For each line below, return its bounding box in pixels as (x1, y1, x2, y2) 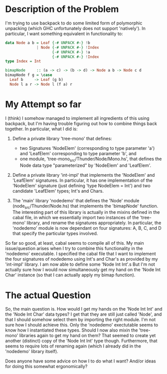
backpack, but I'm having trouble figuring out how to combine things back (5, 120, 157, 126)
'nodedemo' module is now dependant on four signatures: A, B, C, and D (12, 225, 162, 231)
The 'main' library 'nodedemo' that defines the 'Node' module (12, 197, 140, 203)
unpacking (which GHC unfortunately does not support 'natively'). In (5, 25, 146, 31)
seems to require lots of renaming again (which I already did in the (5, 343, 141, 349)
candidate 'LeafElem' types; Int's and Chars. (12, 188, 104, 194)
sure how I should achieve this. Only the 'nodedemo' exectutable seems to (5, 322, 159, 328)
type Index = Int (5, 59, 41, 64)
